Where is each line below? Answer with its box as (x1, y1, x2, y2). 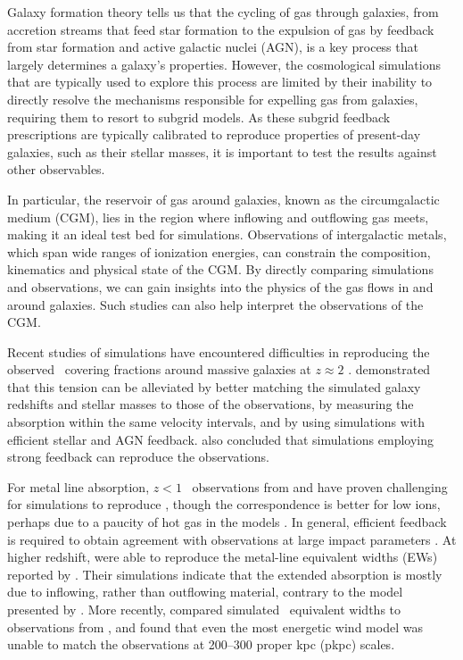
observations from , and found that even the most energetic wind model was (7, 617, 423, 636)
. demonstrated (348, 360, 431, 379)
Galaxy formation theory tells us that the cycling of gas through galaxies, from (7, 3, 439, 21)
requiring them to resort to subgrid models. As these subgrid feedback (7, 107, 391, 126)
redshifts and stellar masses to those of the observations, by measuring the (7, 395, 414, 414)
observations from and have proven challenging (192, 477, 448, 496)
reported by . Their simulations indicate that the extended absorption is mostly (7, 564, 442, 583)
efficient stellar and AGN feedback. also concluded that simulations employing (7, 430, 434, 448)
